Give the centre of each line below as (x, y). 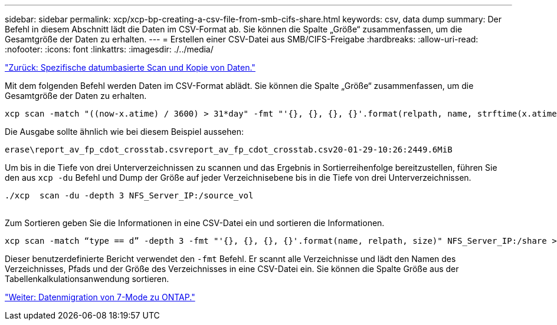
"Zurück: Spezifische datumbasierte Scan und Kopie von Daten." (130, 67)
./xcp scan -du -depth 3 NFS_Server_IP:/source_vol (129, 195)
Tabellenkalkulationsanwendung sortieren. (87, 279)
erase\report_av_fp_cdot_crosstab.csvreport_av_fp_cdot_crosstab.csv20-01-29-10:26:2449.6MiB (229, 150)
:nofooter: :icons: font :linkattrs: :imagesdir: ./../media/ (109, 49)
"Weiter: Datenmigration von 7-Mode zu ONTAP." (100, 297)
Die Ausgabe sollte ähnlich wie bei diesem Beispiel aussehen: (124, 132)
